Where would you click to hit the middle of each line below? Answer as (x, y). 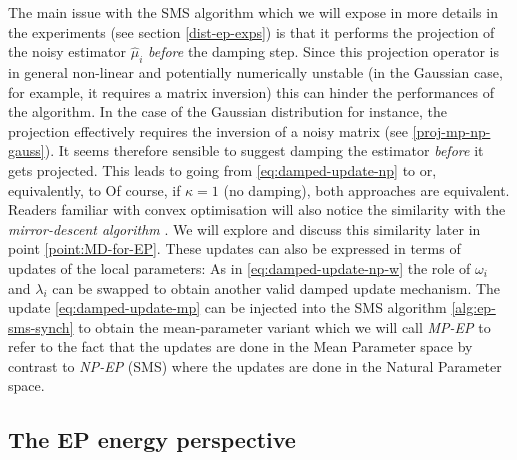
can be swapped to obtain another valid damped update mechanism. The (276, 287)
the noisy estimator (67, 51)
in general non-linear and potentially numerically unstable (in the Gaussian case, (255, 71)
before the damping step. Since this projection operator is (323, 51)
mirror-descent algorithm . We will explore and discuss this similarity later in (244, 228)
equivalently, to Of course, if (94, 189)
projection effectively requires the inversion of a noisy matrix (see (208, 130)
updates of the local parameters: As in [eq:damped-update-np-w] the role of (239, 267)
